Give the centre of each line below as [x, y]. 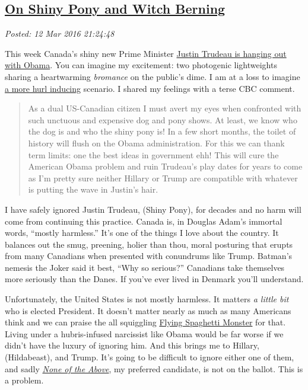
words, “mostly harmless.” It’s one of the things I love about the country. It [142, 233]
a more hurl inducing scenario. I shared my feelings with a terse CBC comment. [150, 88]
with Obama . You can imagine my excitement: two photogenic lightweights [141, 65]
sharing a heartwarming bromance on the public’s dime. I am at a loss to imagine [153, 76]
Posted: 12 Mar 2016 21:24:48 [60, 33]
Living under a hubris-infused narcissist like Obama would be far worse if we [144, 333]
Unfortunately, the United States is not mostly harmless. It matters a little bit [147, 299]
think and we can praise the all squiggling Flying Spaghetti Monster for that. [145, 322]
